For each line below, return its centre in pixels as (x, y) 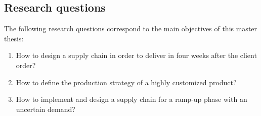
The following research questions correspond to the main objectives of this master (131, 28)
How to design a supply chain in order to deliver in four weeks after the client (136, 55)
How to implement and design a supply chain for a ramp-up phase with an (132, 99)
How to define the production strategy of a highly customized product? (126, 82)
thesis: (14, 38)
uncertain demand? (46, 109)
